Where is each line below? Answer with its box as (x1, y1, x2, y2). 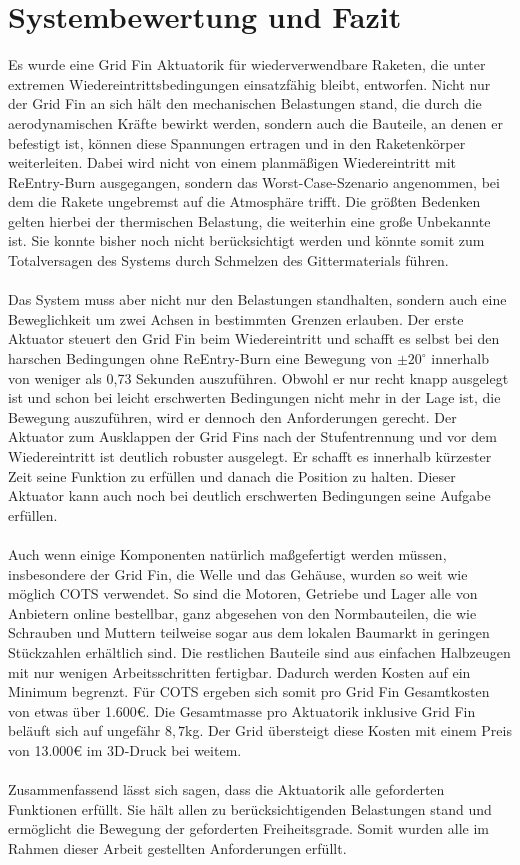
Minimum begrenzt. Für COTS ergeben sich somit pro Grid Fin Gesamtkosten (8, 681, 490, 702)
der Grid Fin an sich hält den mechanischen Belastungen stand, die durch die (8, 93, 482, 114)
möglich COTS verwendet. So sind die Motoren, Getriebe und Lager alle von (8, 583, 478, 604)
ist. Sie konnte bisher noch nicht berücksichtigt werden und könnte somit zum (8, 230, 485, 251)
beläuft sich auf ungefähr (8, 720, 161, 741)
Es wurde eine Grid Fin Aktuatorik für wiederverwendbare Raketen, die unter (8, 54, 486, 75)
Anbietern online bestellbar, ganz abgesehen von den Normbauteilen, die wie (8, 602, 477, 623)
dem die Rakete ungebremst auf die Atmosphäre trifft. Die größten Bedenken (8, 191, 481, 212)
